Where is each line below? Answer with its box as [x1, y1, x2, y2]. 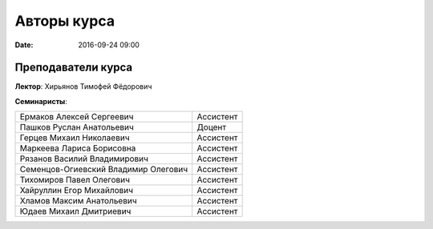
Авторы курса [14, 12, 115, 30]
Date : [14, 40, 34, 50]
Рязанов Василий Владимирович [19, 153, 148, 164]
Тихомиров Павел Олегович [19, 175, 131, 186]
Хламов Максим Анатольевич [19, 195, 137, 207]
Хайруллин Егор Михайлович [19, 185, 134, 196]
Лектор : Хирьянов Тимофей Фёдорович [14, 82, 152, 91]
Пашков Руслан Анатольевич [19, 122, 134, 133]
